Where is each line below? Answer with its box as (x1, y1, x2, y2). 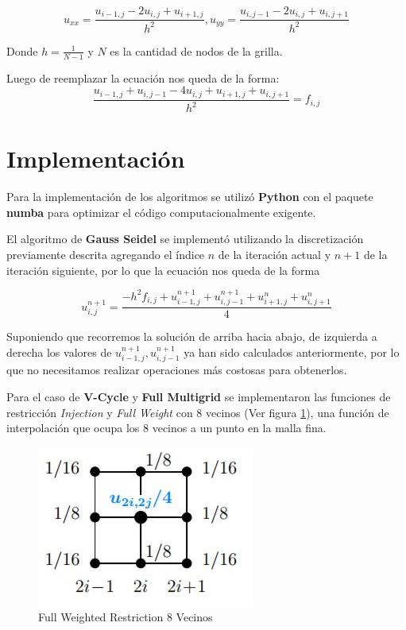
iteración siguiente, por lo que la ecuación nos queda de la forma (6, 261, 320, 278)
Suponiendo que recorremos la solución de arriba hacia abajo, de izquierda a (6, 328, 377, 345)
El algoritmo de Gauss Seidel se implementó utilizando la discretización (6, 230, 364, 247)
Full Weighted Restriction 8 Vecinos (38, 609, 213, 625)
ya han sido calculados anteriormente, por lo (184, 344, 400, 361)
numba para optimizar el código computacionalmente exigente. (6, 203, 316, 220)
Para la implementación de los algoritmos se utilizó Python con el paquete (6, 188, 373, 205)
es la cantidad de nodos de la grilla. (110, 42, 283, 59)
